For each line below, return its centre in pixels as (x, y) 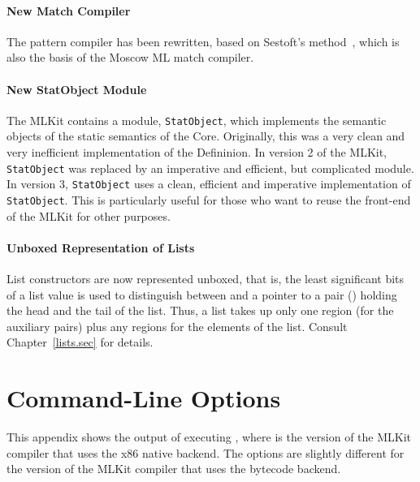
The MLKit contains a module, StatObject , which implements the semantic (197, 120)
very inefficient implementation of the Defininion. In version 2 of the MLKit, (197, 152)
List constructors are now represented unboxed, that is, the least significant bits (206, 278)
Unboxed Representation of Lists (101, 247)
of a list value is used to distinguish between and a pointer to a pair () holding (202, 294)
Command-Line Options (144, 398)
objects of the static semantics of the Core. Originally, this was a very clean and (206, 136)
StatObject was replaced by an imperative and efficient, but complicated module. (210, 168)
